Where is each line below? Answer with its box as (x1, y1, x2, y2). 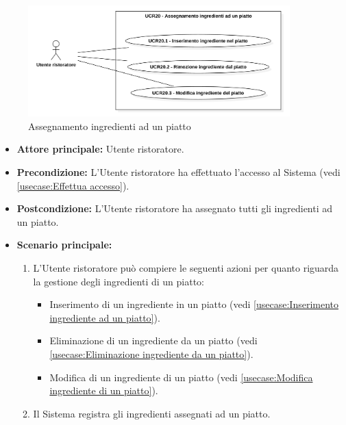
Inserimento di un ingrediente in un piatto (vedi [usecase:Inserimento (49, 297, 338, 311)
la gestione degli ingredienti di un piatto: (33, 274, 205, 288)
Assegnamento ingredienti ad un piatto (28, 118, 191, 133)
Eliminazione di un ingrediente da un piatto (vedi (49, 333, 258, 348)
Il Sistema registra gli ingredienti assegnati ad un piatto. (33, 406, 271, 420)
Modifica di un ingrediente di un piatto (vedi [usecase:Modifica (49, 370, 313, 384)
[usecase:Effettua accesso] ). (16, 178, 129, 192)
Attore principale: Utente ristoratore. (16, 142, 184, 156)
